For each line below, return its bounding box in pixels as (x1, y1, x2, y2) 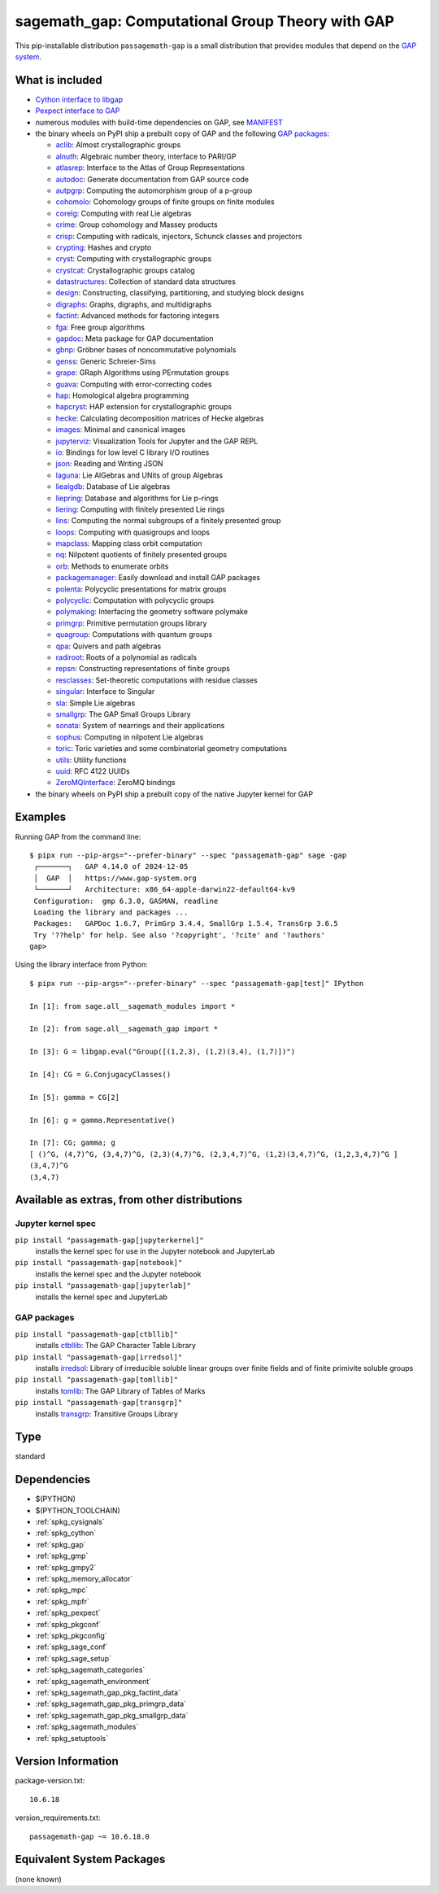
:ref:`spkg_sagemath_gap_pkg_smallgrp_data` (35, 1710, 189, 1720)
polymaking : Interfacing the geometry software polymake (55, 607, 248, 617)
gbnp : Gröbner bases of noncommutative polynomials (55, 345, 237, 355)
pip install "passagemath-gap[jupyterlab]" (15, 1281, 191, 1290)
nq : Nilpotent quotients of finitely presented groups (55, 550, 228, 560)
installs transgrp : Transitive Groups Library (35, 1408, 179, 1419)
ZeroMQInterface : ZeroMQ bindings (55, 778, 176, 788)
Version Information (15, 1754, 119, 1769)
